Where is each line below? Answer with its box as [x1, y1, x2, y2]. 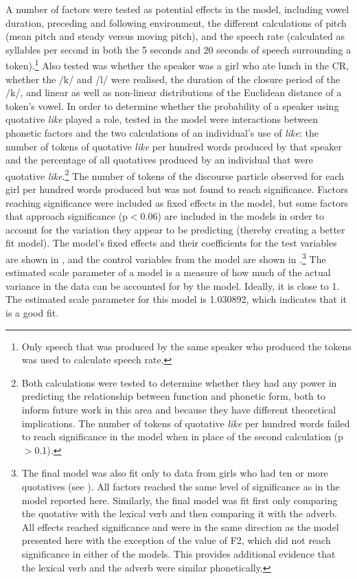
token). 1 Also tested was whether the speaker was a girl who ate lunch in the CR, [5, 56, 349, 73]
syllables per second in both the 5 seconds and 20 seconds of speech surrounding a [5, 42, 352, 56]
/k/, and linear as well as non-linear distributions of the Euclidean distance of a [5, 85, 342, 100]
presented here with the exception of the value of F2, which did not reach [21, 533, 331, 547]
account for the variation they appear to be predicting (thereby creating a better [5, 222, 345, 236]
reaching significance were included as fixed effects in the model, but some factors [5, 195, 348, 209]
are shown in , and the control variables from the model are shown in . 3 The [5, 250, 326, 266]
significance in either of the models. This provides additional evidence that [21, 546, 336, 560]
